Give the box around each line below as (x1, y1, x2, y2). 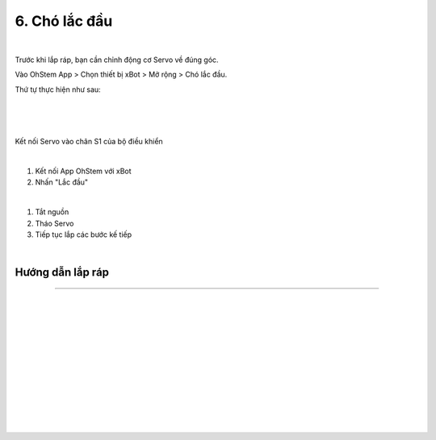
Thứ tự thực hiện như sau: (15, 85, 101, 94)
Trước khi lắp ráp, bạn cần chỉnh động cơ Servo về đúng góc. (15, 55, 219, 64)
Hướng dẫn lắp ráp (15, 266, 109, 280)
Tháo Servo (35, 218, 74, 228)
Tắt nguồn (35, 207, 69, 217)
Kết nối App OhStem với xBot (35, 166, 132, 176)
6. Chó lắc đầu (15, 12, 113, 30)
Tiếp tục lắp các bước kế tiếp (35, 230, 132, 239)
